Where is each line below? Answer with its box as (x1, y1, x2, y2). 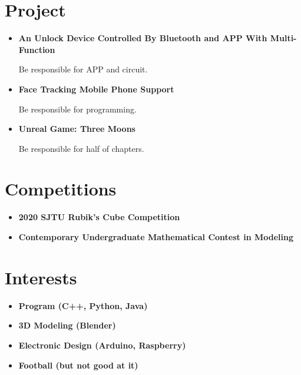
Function (18, 43, 55, 55)
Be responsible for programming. (18, 102, 137, 115)
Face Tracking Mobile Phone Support (18, 82, 174, 95)
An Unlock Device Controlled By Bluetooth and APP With (18, 32, 267, 44)
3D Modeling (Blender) (18, 319, 116, 331)
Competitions (5, 177, 117, 201)
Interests (5, 265, 77, 289)
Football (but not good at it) (18, 359, 138, 371)
